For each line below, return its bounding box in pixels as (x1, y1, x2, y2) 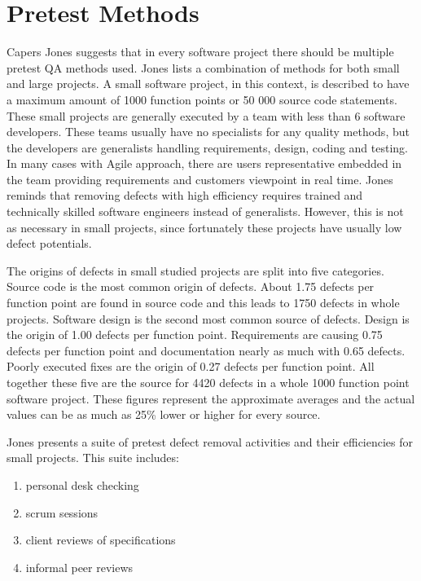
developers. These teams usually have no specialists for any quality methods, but (7, 123, 410, 140)
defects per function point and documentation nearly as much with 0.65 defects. (7, 341, 406, 359)
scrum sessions (25, 504, 99, 521)
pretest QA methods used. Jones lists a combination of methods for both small (7, 59, 400, 76)
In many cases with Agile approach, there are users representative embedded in (7, 155, 402, 172)
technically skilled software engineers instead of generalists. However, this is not (7, 203, 404, 220)
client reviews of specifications (25, 531, 176, 548)
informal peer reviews (25, 558, 134, 575)
